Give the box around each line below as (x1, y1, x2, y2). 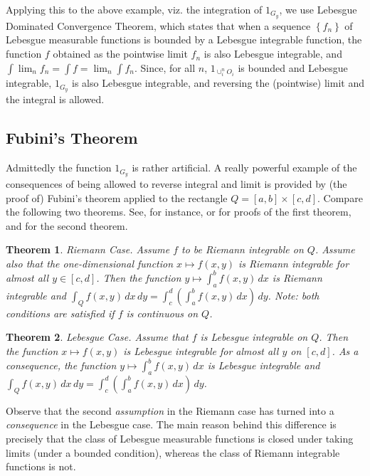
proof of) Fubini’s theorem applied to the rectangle (6, 190, 228, 205)
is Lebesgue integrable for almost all (123, 343, 279, 358)
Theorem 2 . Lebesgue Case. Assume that (6, 329, 189, 344)
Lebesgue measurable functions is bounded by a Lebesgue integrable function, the (6, 32, 362, 47)
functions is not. (6, 459, 76, 474)
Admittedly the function (6, 160, 112, 175)
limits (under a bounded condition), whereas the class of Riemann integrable (6, 445, 340, 460)
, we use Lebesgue (279, 2, 357, 16)
